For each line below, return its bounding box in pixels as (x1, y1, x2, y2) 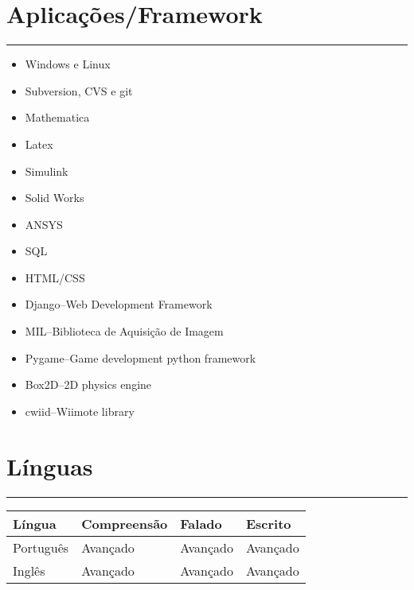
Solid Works (25, 189, 84, 206)
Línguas (6, 449, 93, 482)
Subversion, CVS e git (25, 82, 133, 99)
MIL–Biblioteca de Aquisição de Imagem (25, 323, 224, 340)
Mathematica (25, 109, 90, 126)
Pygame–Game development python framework (25, 349, 256, 366)
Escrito (245, 514, 291, 533)
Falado (180, 514, 222, 533)
